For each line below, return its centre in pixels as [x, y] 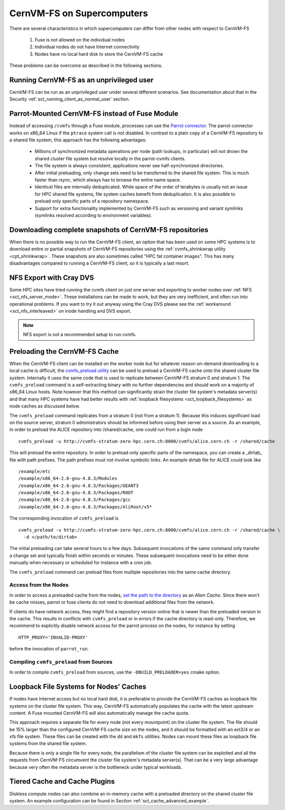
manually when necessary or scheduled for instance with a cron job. [81, 563]
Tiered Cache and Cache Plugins [62, 781]
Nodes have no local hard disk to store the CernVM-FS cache [99, 54]
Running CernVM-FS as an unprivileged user [82, 80]
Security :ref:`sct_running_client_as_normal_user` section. [70, 99]
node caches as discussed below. [45, 406]
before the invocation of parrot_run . [49, 649]
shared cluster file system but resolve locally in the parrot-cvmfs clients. [110, 158]
